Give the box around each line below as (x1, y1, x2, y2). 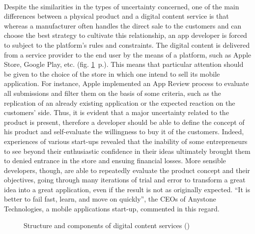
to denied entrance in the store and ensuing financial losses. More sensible (4, 155, 226, 166)
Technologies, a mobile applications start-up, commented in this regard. (4, 204, 220, 214)
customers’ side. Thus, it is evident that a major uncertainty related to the (4, 107, 229, 117)
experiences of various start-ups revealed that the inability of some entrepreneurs (4, 136, 248, 146)
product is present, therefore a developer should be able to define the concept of (4, 117, 245, 127)
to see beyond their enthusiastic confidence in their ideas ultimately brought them (4, 146, 251, 156)
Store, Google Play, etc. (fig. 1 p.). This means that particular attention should (4, 59, 244, 69)
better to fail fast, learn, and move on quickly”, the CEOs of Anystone (4, 194, 216, 204)
